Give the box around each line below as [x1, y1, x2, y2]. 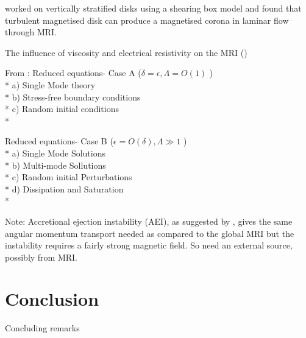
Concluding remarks [5, 322, 80, 334]
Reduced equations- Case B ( [5, 135, 113, 147]
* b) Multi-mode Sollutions [5, 158, 106, 171]
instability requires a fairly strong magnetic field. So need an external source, [5, 239, 293, 252]
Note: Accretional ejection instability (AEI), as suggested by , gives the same [5, 214, 293, 227]
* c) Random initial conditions [5, 102, 119, 115]
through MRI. [5, 26, 57, 38]
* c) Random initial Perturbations [5, 171, 132, 183]
